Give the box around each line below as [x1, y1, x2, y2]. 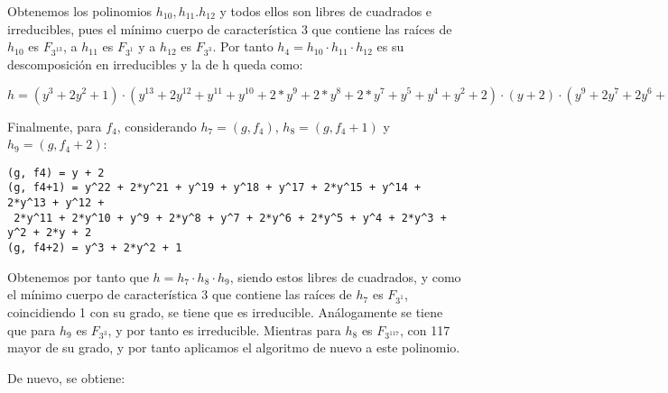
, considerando [116, 116, 197, 135]
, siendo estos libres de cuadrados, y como [229, 267, 461, 286]
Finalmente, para [7, 116, 102, 135]
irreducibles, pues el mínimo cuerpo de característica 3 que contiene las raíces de [7, 19, 452, 38]
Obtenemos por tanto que [7, 267, 149, 286]
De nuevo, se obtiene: [7, 368, 125, 387]
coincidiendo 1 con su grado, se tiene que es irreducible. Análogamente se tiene [7, 303, 443, 321]
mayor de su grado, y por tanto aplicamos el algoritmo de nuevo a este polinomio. [7, 338, 460, 357]
